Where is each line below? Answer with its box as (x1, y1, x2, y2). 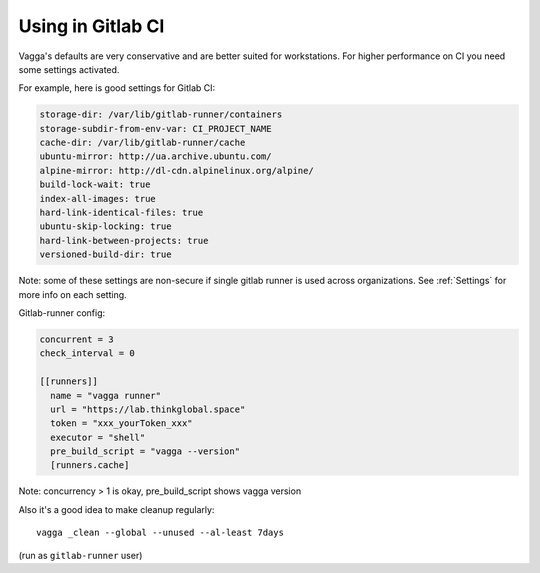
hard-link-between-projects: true (39, 235, 209, 246)
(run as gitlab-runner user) (18, 549, 143, 561)
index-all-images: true (39, 193, 157, 204)
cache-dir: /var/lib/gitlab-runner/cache (39, 137, 246, 149)
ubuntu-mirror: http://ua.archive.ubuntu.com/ (39, 151, 272, 162)
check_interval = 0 (39, 348, 135, 359)
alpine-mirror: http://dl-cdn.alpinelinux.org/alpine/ (39, 165, 314, 176)
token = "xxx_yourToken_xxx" (50, 418, 194, 429)
